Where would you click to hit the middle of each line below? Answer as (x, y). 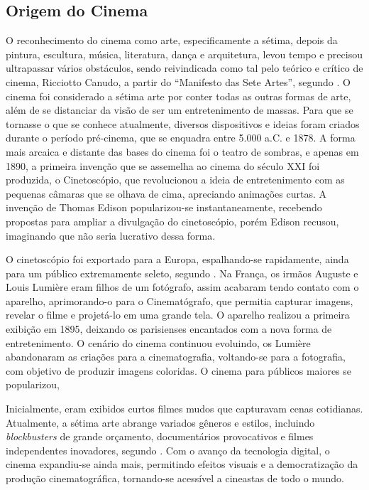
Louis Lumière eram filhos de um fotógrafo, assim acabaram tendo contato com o (182, 287)
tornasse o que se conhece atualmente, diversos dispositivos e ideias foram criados (183, 123)
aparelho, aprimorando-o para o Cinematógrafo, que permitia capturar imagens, (180, 300)
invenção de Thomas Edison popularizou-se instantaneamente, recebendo (164, 207)
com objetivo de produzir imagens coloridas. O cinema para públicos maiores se (179, 370)
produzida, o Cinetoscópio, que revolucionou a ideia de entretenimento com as (175, 180)
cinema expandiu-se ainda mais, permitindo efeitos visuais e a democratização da (182, 464)
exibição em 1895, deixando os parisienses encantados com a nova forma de (169, 329)
